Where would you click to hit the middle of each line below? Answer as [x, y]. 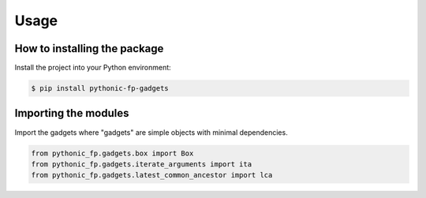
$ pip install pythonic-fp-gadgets [100, 88]
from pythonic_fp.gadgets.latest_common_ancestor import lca [152, 175]
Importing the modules [72, 113]
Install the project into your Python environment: [93, 68]
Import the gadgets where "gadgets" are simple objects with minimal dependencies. [151, 132]
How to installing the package [89, 49]
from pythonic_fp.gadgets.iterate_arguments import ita [142, 164]
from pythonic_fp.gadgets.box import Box [112, 153]
